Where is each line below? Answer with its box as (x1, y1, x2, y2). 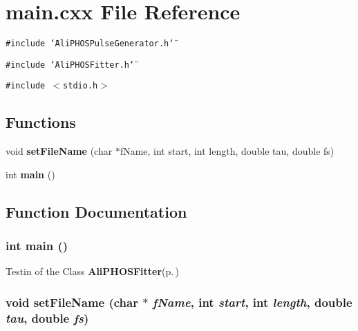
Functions (6, 111, 76, 133)
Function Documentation (6, 200, 187, 222)
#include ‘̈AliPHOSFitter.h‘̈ (6, 59, 135, 70)
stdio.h (63, 81, 98, 91)
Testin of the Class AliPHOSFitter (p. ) (6, 264, 180, 278)
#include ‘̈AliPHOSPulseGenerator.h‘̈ (6, 39, 174, 49)
